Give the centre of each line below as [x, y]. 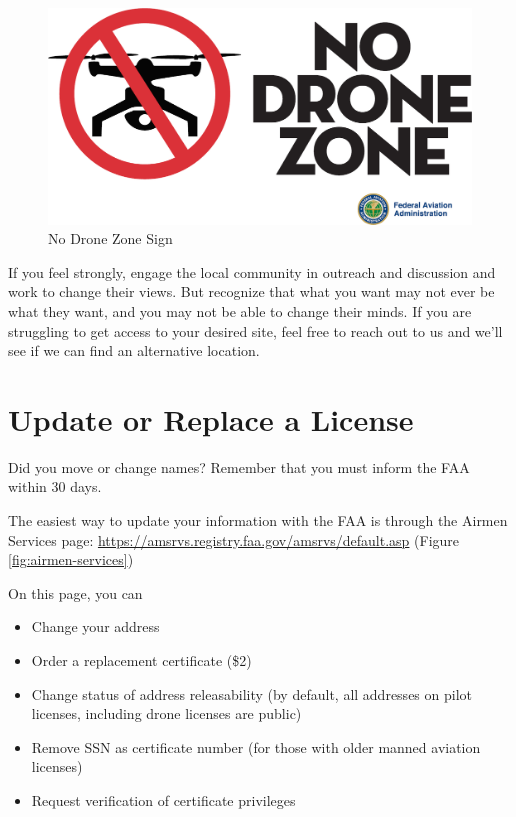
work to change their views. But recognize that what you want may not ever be [251, 291]
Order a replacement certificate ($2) [141, 659]
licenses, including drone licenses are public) [166, 713]
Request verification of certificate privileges [163, 799]
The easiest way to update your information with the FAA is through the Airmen [258, 520]
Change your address [95, 626]
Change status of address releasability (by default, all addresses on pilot [251, 693]
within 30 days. [55, 486]
